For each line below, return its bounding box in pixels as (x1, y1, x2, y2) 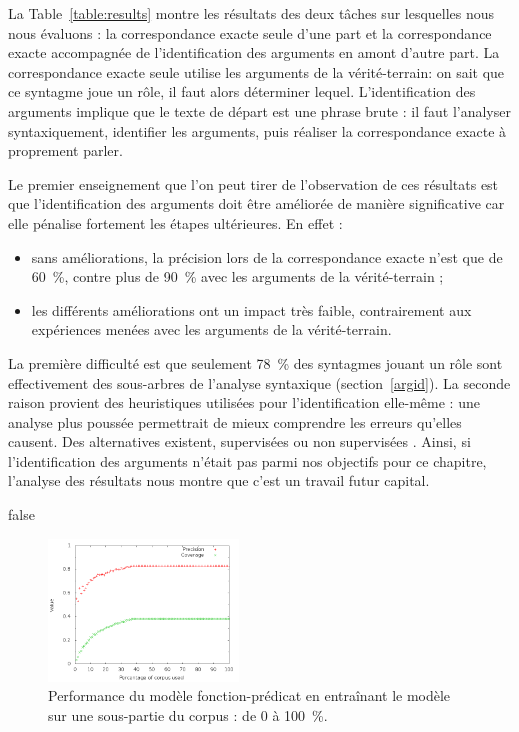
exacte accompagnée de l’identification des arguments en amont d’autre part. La (8, 42, 500, 63)
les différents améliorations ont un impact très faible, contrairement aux (31, 299, 472, 320)
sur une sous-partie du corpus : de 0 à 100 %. (48, 704, 328, 725)
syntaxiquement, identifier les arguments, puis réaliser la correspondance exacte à (8, 120, 507, 141)
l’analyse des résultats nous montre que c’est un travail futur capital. (8, 470, 430, 491)
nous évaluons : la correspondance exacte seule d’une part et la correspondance (8, 22, 492, 43)
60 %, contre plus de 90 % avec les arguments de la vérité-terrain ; (31, 266, 444, 287)
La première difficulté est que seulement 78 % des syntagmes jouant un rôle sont (8, 352, 503, 373)
